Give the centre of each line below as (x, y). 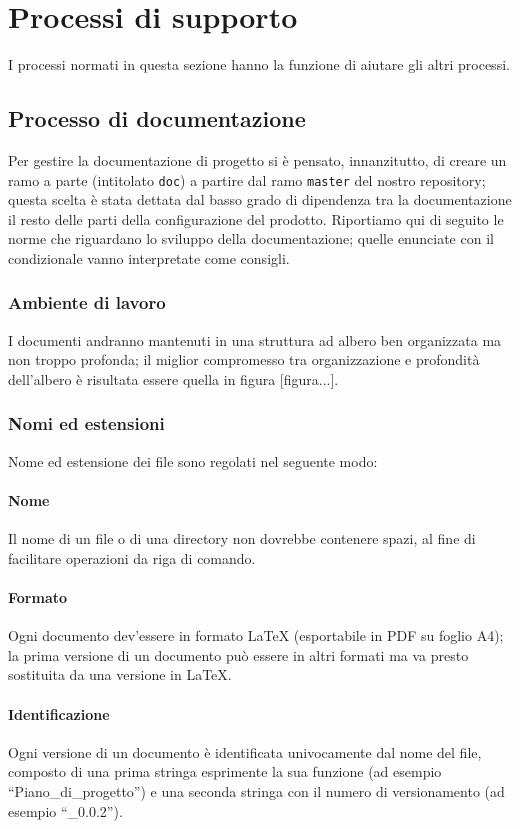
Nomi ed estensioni (86, 423)
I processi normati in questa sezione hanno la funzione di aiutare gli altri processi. (259, 64)
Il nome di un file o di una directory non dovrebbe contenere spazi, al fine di (242, 538)
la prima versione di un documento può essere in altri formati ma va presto (238, 654)
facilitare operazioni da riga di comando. (132, 557)
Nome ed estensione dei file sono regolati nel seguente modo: (193, 460)
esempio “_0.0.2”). (65, 810)
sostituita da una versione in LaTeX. (120, 674)
